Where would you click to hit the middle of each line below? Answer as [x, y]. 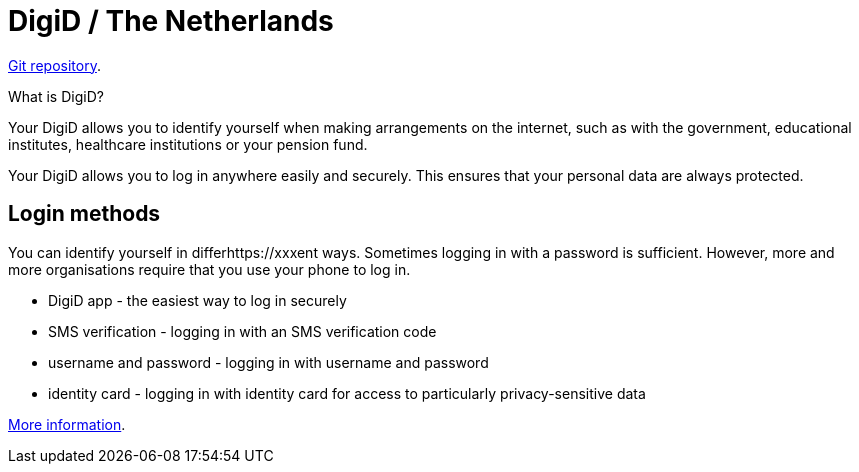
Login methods [84, 214]
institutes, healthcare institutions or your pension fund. [188, 144]
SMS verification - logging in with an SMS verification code [242, 331]
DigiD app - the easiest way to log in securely [197, 300]
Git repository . [54, 65]
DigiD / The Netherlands [171, 21]
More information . [67, 424]
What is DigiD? [56, 96]
